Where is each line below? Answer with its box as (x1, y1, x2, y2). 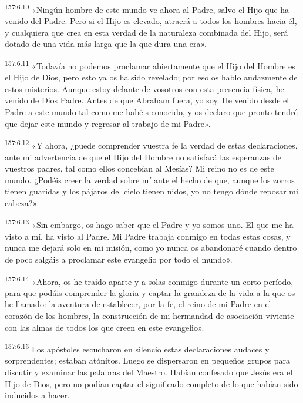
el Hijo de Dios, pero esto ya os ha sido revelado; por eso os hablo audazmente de (5, 71, 298, 83)
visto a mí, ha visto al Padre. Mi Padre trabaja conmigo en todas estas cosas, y (5, 230, 291, 242)
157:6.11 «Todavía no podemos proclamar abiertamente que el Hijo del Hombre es (5, 58, 295, 72)
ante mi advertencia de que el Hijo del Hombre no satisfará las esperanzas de (5, 150, 282, 163)
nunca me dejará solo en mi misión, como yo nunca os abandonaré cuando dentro (5, 241, 297, 254)
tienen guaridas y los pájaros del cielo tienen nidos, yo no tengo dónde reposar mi (5, 185, 298, 197)
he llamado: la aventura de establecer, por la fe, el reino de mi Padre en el (5, 298, 271, 310)
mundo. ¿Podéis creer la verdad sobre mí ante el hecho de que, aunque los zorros (5, 173, 295, 186)
